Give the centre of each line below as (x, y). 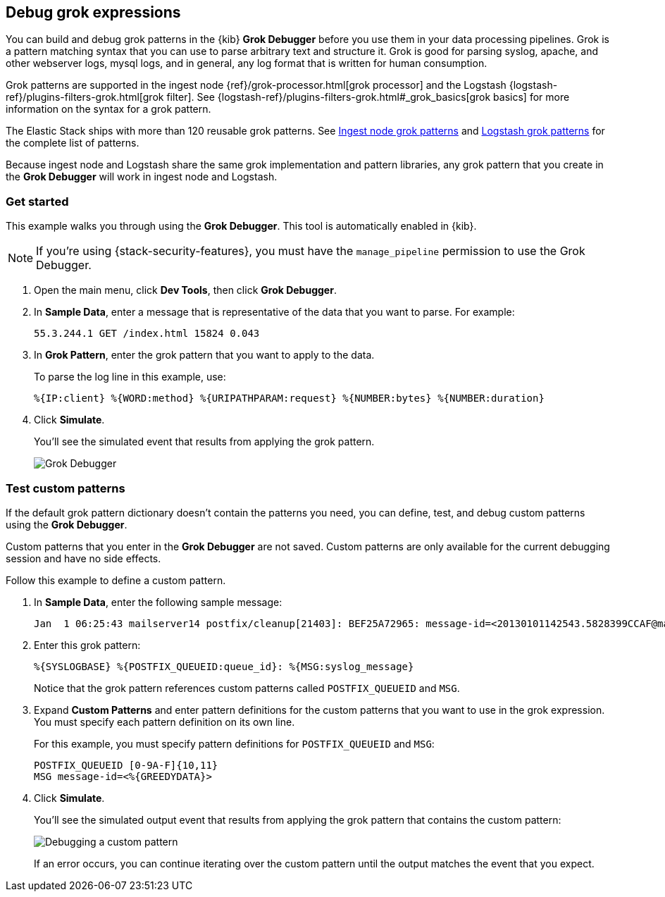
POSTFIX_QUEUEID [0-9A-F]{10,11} (126, 765)
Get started (37, 201)
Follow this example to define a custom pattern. (116, 580)
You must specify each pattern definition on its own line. (164, 722)
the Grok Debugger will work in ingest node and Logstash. (142, 177)
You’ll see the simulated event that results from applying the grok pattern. (204, 442)
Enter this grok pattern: (87, 645)
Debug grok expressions (93, 12)
